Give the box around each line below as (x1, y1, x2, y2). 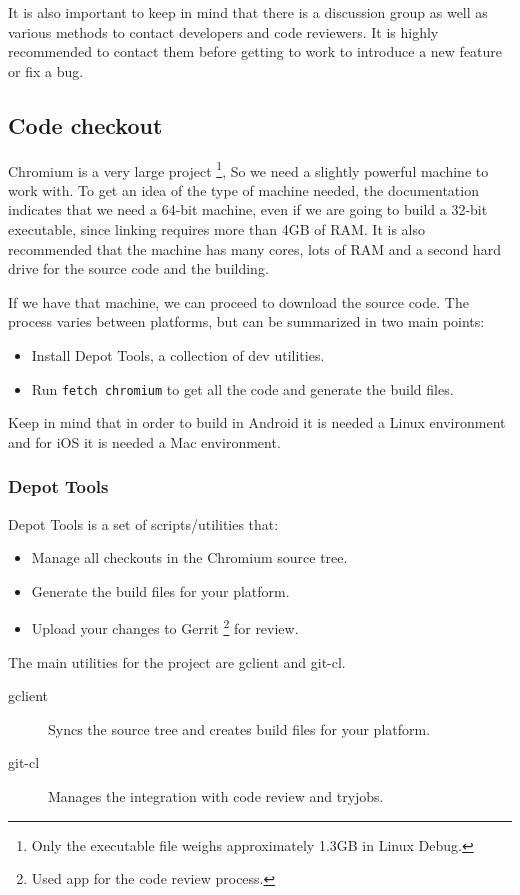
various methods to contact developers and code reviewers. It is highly (8, 21, 439, 42)
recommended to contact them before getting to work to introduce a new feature (8, 41, 503, 62)
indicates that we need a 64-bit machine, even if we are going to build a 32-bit (8, 199, 488, 220)
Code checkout (8, 109, 163, 140)
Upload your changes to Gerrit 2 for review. (31, 615, 299, 639)
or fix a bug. (8, 60, 84, 81)
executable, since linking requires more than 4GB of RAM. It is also (8, 219, 426, 240)
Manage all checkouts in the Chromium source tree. (31, 547, 348, 568)
